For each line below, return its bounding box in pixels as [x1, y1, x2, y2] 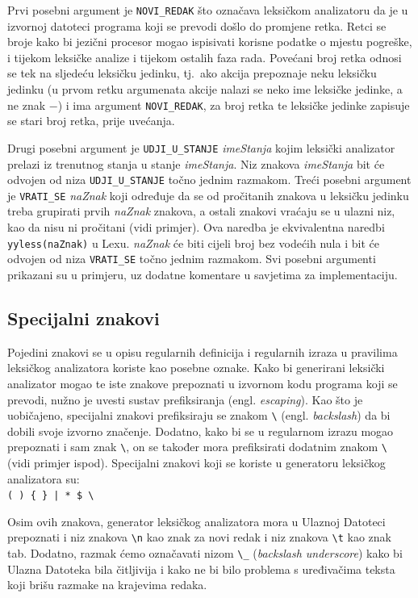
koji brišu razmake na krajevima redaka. [7, 576, 207, 593]
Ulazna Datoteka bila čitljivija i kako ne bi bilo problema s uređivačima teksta [7, 560, 395, 577]
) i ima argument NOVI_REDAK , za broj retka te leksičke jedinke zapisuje [57, 96, 410, 113]
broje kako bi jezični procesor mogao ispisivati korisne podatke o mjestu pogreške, [7, 33, 412, 50]
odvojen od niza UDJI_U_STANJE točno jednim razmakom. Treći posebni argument [7, 171, 412, 188]
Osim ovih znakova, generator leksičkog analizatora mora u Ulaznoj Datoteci [7, 512, 386, 529]
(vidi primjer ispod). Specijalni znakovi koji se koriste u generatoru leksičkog [7, 454, 386, 471]
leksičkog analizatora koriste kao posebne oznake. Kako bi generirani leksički [7, 359, 385, 376]
